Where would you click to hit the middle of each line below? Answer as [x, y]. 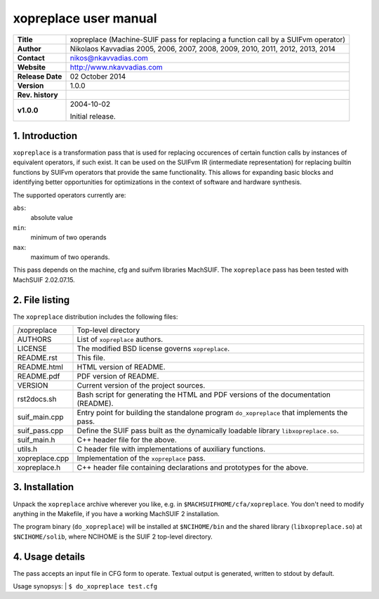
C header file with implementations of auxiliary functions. [171, 449]
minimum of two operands [68, 237]
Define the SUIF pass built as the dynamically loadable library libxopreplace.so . [208, 430]
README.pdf [39, 376]
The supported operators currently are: [69, 195]
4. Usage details [49, 557]
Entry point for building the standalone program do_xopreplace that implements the [212, 413]
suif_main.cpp [40, 417]
